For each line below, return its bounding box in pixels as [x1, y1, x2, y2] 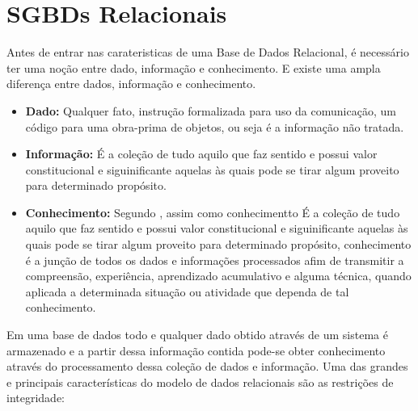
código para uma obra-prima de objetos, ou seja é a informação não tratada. [25, 118, 404, 135]
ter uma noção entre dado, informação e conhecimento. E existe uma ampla [6, 59, 381, 76]
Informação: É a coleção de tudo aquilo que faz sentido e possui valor [25, 145, 378, 162]
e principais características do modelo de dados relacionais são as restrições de [6, 373, 394, 390]
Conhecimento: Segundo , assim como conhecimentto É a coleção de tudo [25, 203, 400, 220]
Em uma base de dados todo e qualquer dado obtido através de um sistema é [6, 326, 388, 343]
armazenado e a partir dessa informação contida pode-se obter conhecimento [6, 342, 386, 359]
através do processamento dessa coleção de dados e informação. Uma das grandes [6, 358, 408, 375]
